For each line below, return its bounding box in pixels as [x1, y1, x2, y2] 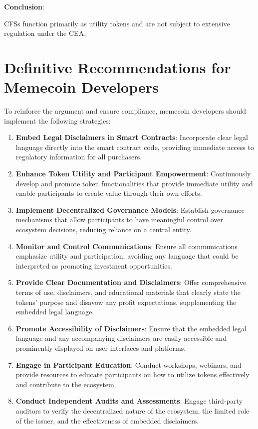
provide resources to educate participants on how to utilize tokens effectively [15, 369, 250, 380]
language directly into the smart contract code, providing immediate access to [15, 142, 254, 152]
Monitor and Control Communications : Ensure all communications [15, 241, 238, 251]
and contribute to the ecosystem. [15, 379, 116, 389]
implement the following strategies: [4, 115, 111, 126]
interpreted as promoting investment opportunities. [15, 260, 172, 271]
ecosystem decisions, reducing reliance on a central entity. [15, 224, 192, 235]
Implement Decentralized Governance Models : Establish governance [15, 204, 245, 215]
